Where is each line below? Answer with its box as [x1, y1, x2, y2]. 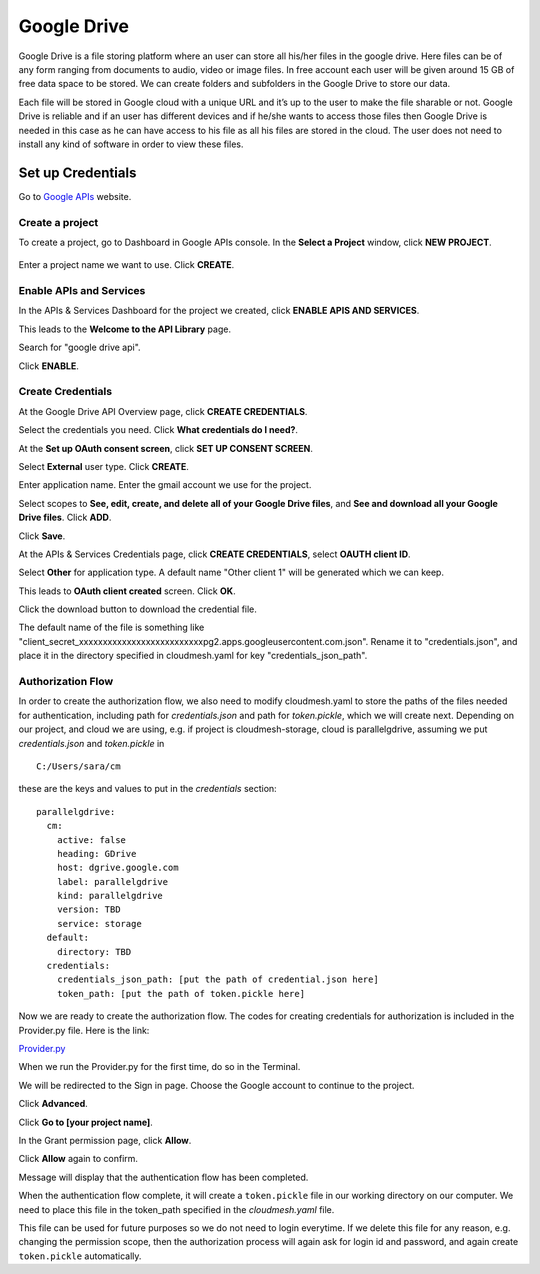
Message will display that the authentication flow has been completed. [18, 1171, 309, 1183]
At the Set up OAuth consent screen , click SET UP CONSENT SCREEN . [18, 442, 314, 454]
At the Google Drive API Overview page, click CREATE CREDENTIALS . [18, 405, 308, 417]
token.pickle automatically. [18, 1250, 142, 1262]
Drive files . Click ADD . [18, 511, 112, 524]
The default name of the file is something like [18, 621, 205, 634]
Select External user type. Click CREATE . [18, 460, 190, 472]
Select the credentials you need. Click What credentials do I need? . [18, 424, 299, 436]
